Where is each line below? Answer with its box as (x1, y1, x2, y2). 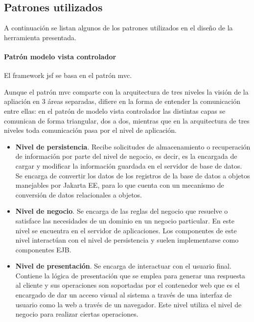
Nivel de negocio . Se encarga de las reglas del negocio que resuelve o (15, 206, 228, 216)
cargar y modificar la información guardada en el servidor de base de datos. (15, 160, 242, 171)
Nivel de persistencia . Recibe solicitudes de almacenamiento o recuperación (15, 141, 251, 151)
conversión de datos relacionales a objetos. (15, 189, 142, 199)
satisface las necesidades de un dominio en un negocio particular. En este (15, 215, 234, 225)
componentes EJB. (15, 244, 71, 254)
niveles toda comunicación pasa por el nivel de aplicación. (4, 125, 177, 135)
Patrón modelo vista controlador (4, 51, 116, 61)
